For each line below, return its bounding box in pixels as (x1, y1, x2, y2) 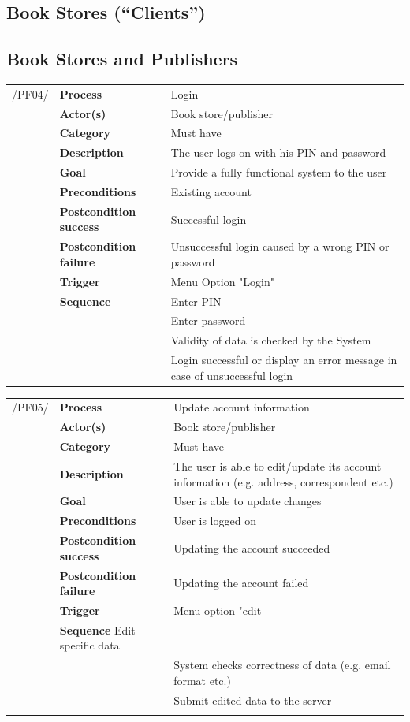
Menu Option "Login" (170, 273, 275, 289)
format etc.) (173, 672, 231, 688)
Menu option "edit (173, 602, 262, 619)
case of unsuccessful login (170, 367, 293, 383)
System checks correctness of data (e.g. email (173, 657, 391, 673)
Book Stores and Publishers (6, 47, 238, 71)
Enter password (170, 312, 246, 329)
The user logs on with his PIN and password (170, 144, 386, 161)
